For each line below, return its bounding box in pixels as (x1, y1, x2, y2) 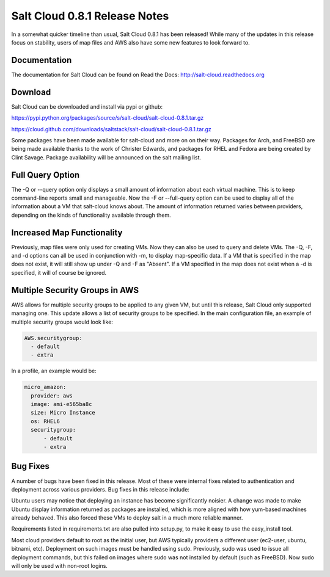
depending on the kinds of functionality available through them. (11, 211, 171, 219)
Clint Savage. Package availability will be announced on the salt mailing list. (11, 153, 202, 161)
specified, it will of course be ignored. (11, 269, 107, 276)
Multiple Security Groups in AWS (11, 285, 139, 296)
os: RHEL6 (31, 418, 61, 424)
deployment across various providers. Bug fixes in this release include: (11, 485, 189, 493)
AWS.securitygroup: (24, 335, 82, 341)
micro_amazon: (24, 383, 67, 391)
